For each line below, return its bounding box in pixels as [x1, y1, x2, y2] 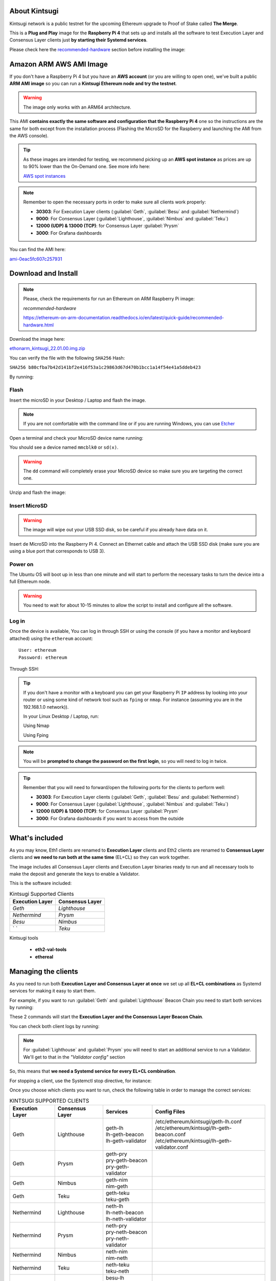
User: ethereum [18, 647, 57, 653]
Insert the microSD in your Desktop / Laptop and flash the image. [9, 397, 147, 403]
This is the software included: [9, 880, 72, 886]
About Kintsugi [9, 7, 59, 15]
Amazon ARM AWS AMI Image [9, 59, 108, 69]
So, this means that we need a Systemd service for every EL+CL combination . [9, 1068, 176, 1075]
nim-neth [105, 1254, 128, 1262]
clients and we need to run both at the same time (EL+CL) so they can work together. [9, 854, 190, 860]
